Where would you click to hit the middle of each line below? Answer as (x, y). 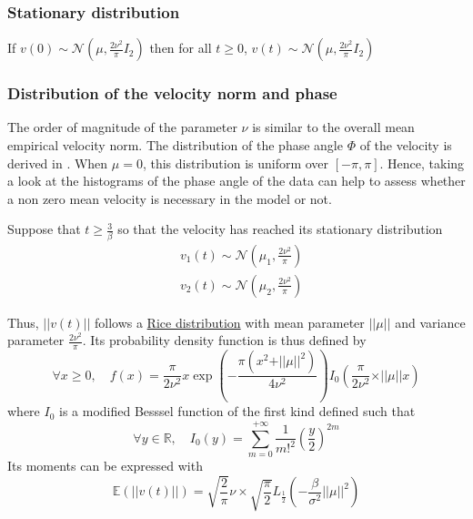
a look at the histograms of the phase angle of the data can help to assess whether (236, 181)
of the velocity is (406, 145)
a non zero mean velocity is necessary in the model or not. (170, 198)
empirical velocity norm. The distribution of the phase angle (175, 145)
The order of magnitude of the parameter (122, 127)
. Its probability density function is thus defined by (224, 340)
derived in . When (58, 163)
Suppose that (44, 229)
